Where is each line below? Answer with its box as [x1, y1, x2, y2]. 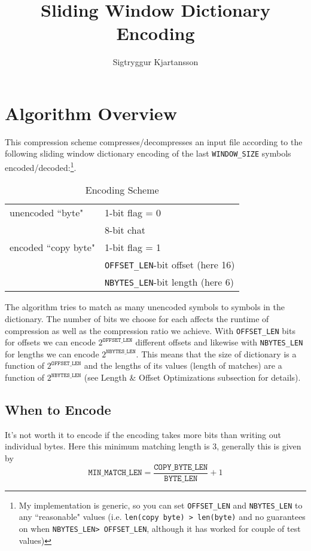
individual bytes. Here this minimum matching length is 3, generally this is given [5, 440, 301, 452]
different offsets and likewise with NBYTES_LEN [135, 336, 303, 348]
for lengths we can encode [5, 347, 99, 360]
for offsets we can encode [5, 336, 96, 348]
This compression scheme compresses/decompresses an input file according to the [5, 135, 303, 148]
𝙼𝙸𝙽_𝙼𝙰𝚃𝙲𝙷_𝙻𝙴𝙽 [88, 469, 142, 477]
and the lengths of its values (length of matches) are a [84, 359, 282, 372]
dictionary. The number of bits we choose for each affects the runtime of [5, 312, 269, 325]
